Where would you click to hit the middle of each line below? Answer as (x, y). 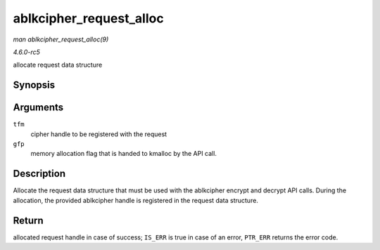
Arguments (38, 108)
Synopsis (34, 85)
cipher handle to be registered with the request (99, 134)
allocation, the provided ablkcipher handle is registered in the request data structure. (135, 200)
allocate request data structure (58, 65)
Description (39, 174)
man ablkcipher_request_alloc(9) (61, 39)
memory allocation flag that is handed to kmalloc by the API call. (124, 154)
